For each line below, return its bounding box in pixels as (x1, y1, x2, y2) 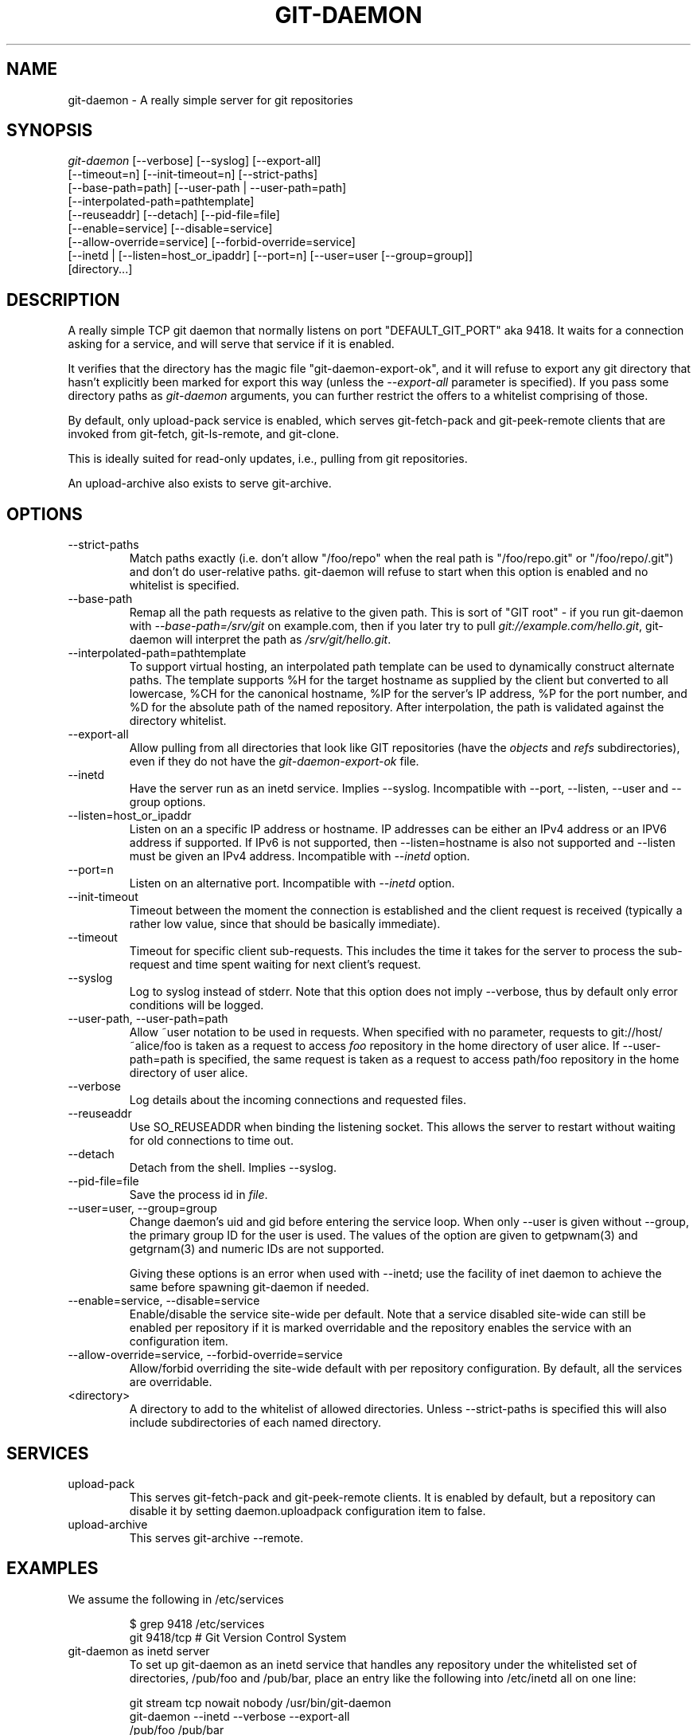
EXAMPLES (6, 1558, 99, 1579)
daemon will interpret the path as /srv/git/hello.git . (129, 633, 391, 647)
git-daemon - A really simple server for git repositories (68, 92, 353, 107)
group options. (129, 795, 206, 809)
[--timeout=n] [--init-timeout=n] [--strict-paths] (68, 167, 318, 182)
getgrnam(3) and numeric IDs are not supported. (129, 1242, 384, 1256)
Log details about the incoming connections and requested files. (129, 1093, 467, 1107)
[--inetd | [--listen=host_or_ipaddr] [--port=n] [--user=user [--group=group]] (68, 249, 473, 263)
